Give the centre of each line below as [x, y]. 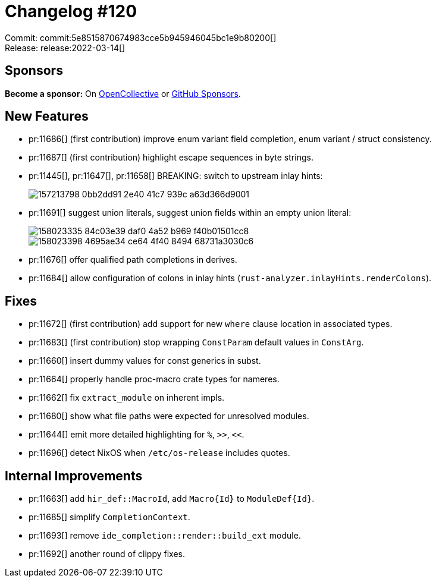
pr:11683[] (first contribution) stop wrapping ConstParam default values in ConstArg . [196, 342]
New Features [47, 117]
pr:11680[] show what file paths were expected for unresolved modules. [169, 416]
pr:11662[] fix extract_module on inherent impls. [127, 398]
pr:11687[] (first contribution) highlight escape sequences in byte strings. [171, 158]
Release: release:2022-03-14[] [65, 48]
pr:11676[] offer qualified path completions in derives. [133, 260]
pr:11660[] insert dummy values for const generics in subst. [145, 361]
